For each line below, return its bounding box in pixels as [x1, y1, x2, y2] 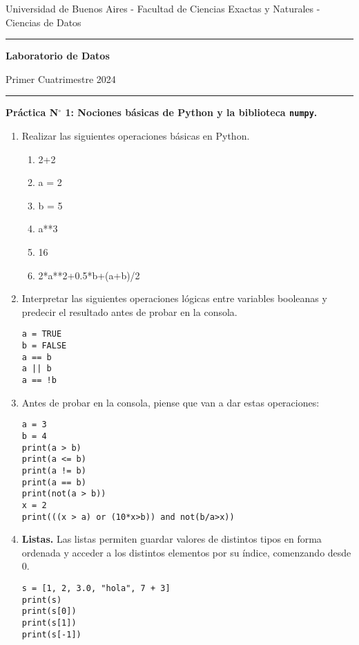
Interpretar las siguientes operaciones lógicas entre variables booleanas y [21, 291, 327, 306]
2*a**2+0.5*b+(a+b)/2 [38, 268, 140, 282]
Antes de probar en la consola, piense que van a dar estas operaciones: [21, 395, 320, 409]
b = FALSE [21, 341, 67, 351]
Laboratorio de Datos [6, 48, 110, 63]
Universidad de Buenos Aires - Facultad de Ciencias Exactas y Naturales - [6, 1, 320, 15]
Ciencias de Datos [6, 15, 81, 29]
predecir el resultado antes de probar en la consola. [21, 304, 237, 319]
